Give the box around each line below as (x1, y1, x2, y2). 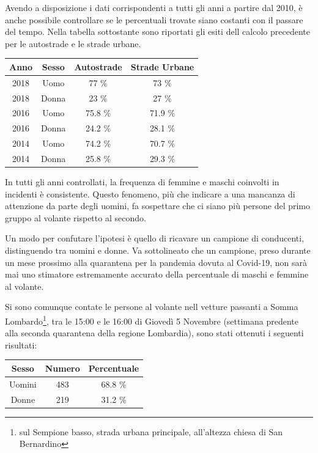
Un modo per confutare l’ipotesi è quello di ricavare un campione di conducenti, (5, 232, 305, 245)
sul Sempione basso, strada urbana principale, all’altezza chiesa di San (19, 425, 283, 438)
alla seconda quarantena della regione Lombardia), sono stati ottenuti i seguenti (5, 326, 304, 339)
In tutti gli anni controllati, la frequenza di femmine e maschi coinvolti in (5, 175, 279, 188)
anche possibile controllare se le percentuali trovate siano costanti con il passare (5, 13, 303, 26)
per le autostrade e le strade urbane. (5, 37, 141, 50)
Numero (45, 361, 80, 374)
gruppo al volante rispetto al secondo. (5, 211, 146, 224)
